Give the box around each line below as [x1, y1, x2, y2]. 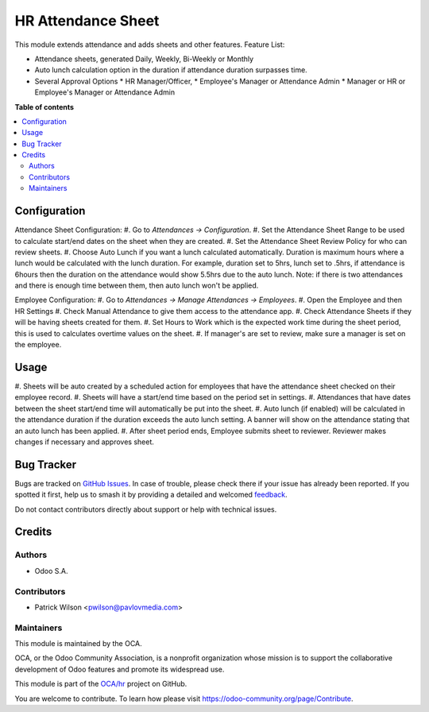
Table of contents [14, 102, 75, 111]
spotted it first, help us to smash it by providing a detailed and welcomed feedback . [14, 489, 288, 500]
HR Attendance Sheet [14, 12, 160, 29]
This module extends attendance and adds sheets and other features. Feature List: [14, 40, 285, 49]
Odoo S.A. [34, 566, 68, 575]
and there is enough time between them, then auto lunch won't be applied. [14, 281, 259, 290]
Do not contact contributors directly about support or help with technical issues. [14, 505, 277, 514]
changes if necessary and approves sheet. [14, 437, 155, 447]
